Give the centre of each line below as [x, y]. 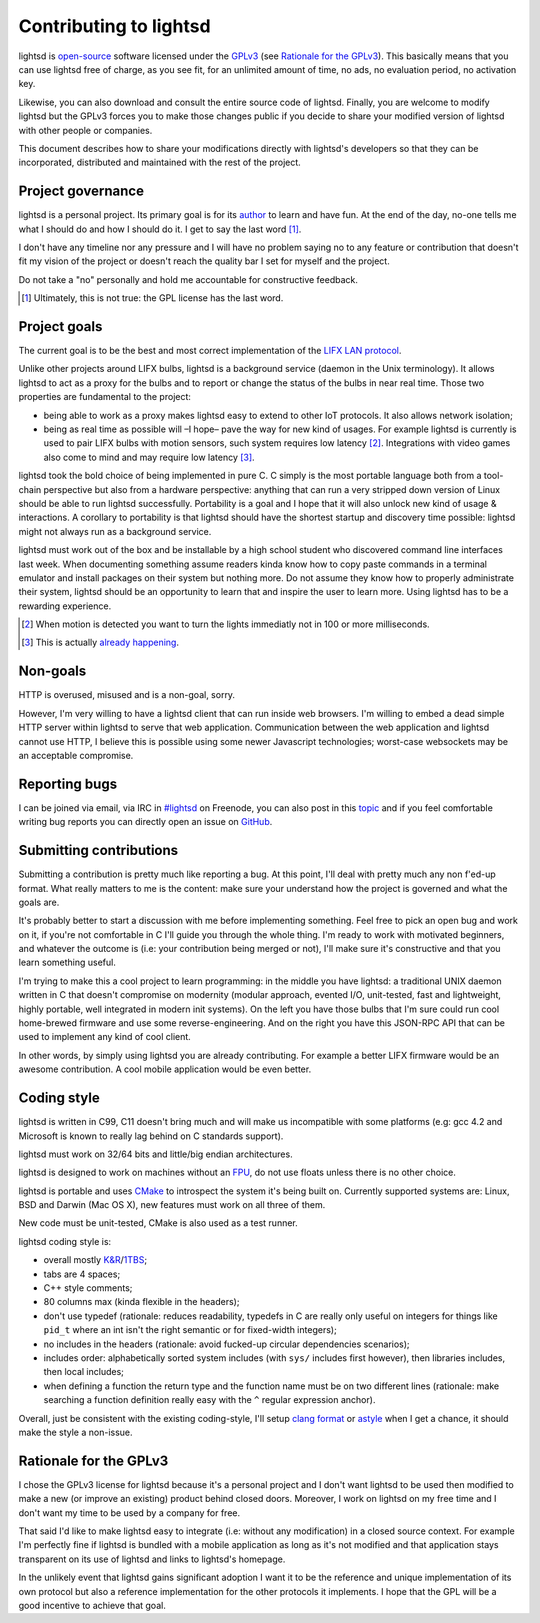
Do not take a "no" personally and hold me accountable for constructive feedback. [188, 279]
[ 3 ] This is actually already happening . [100, 642]
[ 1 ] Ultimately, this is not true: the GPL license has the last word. [152, 298]
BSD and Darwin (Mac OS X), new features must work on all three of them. [172, 1205]
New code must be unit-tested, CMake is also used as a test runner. [158, 1223]
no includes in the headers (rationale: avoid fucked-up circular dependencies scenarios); [226, 1344]
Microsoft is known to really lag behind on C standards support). [151, 1136]
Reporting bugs [68, 783]
